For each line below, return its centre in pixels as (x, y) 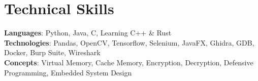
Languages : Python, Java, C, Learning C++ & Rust (88, 33)
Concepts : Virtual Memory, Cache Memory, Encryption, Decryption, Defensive (129, 62)
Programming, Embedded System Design (68, 72)
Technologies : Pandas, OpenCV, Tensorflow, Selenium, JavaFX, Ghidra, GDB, (129, 42)
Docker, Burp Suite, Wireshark (52, 52)
